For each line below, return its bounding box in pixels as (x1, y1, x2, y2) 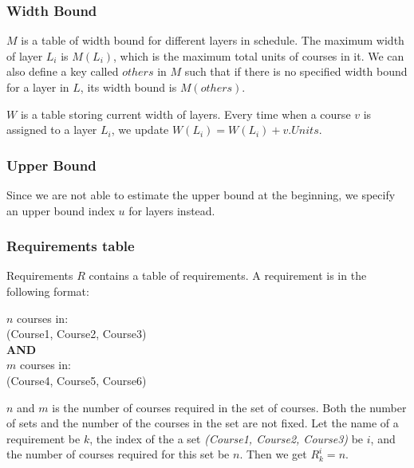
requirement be (6, 430, 81, 446)
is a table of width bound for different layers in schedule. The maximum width (21, 32, 404, 49)
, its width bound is (80, 79, 177, 95)
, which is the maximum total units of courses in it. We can (113, 47, 404, 64)
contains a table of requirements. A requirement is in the (89, 267, 367, 284)
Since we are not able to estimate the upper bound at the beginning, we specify (6, 187, 396, 203)
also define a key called (6, 63, 119, 80)
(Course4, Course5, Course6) (6, 372, 147, 388)
